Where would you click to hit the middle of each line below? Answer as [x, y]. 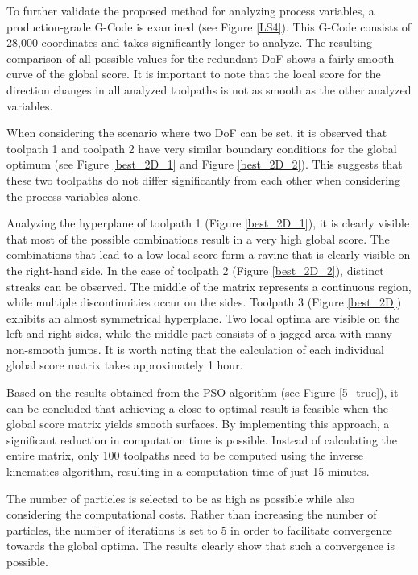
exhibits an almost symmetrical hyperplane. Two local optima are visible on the [203, 317]
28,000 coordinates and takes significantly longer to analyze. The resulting [189, 42]
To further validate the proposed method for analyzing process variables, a [190, 10]
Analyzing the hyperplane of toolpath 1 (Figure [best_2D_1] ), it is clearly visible [208, 223]
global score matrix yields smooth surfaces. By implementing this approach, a [198, 424]
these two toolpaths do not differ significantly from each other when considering [203, 179]
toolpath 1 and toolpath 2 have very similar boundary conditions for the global [202, 148]
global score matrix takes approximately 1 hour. [125, 365]
